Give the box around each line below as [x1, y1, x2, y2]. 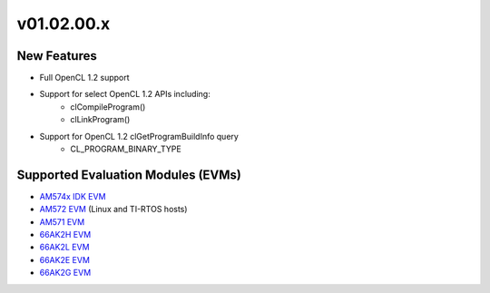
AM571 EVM [39, 216, 85, 227]
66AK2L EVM [39, 241, 90, 253]
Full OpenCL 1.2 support [39, 73, 131, 83]
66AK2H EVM [39, 230, 92, 240]
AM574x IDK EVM [39, 190, 106, 201]
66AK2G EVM [39, 268, 92, 278]
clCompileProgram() [70, 101, 146, 112]
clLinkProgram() [70, 114, 131, 125]
